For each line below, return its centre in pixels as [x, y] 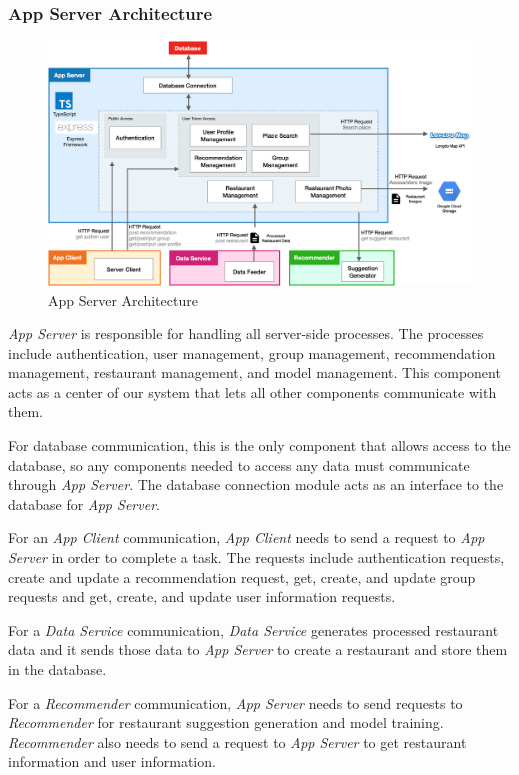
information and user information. [112, 761]
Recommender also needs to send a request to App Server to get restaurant [237, 741]
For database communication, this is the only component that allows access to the [259, 445]
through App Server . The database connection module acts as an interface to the [256, 484]
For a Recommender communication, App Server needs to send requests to [235, 702]
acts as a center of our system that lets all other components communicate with [252, 391]
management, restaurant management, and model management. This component [254, 372]
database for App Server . [84, 503]
